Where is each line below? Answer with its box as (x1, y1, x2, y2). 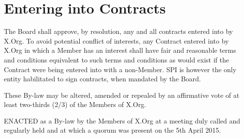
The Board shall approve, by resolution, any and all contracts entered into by (4, 26, 233, 36)
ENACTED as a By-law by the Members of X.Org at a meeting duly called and (4, 115, 241, 125)
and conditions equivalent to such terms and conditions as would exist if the (4, 54, 230, 64)
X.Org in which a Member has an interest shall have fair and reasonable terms (4, 45, 236, 55)
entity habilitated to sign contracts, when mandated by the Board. (4, 74, 201, 84)
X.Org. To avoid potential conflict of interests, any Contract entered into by (4, 35, 229, 46)
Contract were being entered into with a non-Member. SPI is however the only (4, 64, 237, 74)
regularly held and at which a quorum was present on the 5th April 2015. (4, 125, 221, 135)
